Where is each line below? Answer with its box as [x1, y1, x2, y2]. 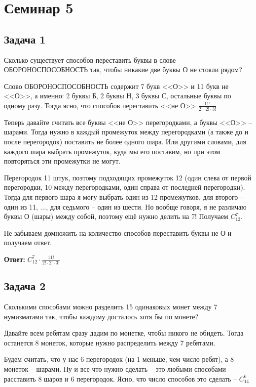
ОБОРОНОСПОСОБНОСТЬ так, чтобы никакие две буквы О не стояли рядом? [4, 64, 242, 75]
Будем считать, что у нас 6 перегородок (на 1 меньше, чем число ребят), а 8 [4, 354, 234, 364]
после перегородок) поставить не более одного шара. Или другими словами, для [4, 136, 246, 146]
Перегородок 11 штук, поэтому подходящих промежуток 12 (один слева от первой [4, 172, 252, 182]
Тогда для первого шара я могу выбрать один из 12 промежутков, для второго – [4, 191, 244, 202]
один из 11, [4, 201, 38, 212]
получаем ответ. [4, 237, 52, 248]
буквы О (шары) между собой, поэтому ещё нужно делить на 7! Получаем [4, 211, 228, 221]
